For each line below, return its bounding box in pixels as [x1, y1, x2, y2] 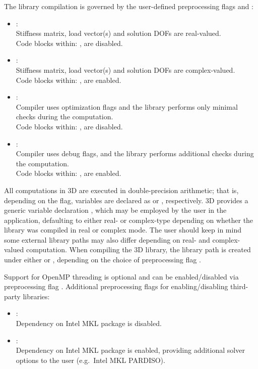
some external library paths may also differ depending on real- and [4, 234, 210, 245]
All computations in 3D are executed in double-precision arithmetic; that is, [4, 184, 239, 195]
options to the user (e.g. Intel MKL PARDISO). [16, 354, 165, 365]
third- [230, 281, 248, 292]
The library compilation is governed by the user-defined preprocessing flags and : [4, 1, 253, 11]
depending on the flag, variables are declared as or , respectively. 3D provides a [4, 195, 248, 205]
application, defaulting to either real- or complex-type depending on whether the [4, 214, 253, 225]
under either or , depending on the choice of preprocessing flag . [4, 254, 201, 265]
